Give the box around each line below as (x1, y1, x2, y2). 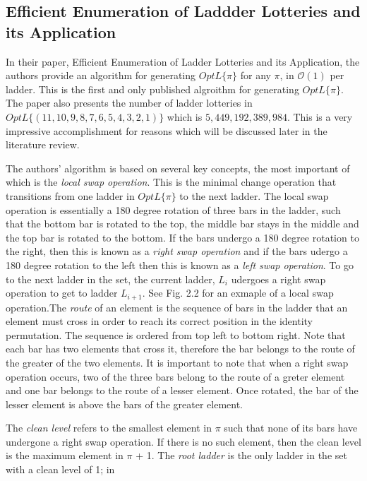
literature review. (6, 137, 80, 152)
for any (240, 68, 271, 83)
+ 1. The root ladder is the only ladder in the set (136, 448, 347, 463)
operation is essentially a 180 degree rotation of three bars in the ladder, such (6, 202, 341, 217)
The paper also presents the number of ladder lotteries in (6, 95, 253, 110)
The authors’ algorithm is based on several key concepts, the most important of (6, 160, 350, 175)
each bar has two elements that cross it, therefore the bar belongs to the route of (6, 341, 355, 356)
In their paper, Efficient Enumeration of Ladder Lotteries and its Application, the (6, 54, 360, 69)
